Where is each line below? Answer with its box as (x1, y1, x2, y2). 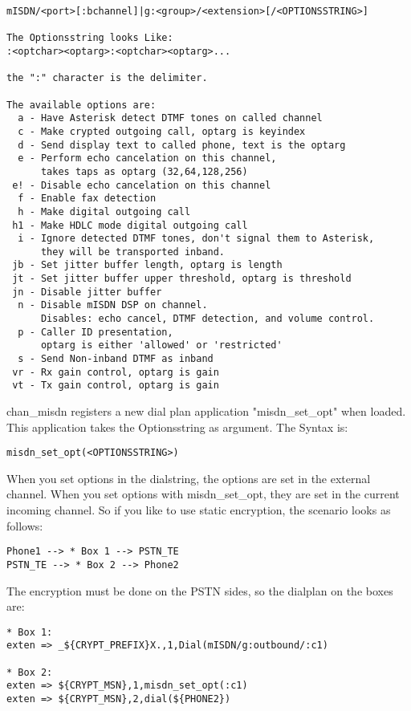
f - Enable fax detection (18, 193, 157, 205)
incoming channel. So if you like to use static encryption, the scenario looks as (6, 502, 391, 518)
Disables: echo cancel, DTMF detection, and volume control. (40, 313, 375, 325)
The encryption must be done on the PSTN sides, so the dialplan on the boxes (6, 582, 393, 599)
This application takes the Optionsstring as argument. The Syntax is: (6, 418, 348, 435)
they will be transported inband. (40, 246, 226, 258)
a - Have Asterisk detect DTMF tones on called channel (18, 112, 323, 124)
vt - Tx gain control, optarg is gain (12, 380, 219, 392)
